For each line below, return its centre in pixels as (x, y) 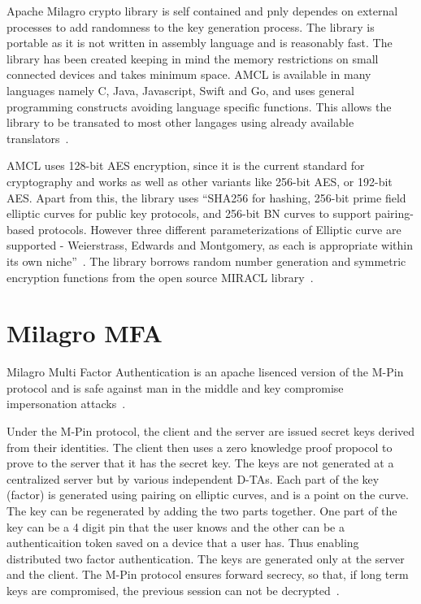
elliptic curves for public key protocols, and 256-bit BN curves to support (189, 213)
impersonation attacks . (66, 404)
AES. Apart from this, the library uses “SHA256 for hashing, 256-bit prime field (206, 197)
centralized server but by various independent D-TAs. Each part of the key (193, 478)
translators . (38, 138)
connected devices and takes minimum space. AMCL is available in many (189, 74)
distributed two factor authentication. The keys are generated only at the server (206, 558)
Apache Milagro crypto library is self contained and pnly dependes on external (202, 11)
